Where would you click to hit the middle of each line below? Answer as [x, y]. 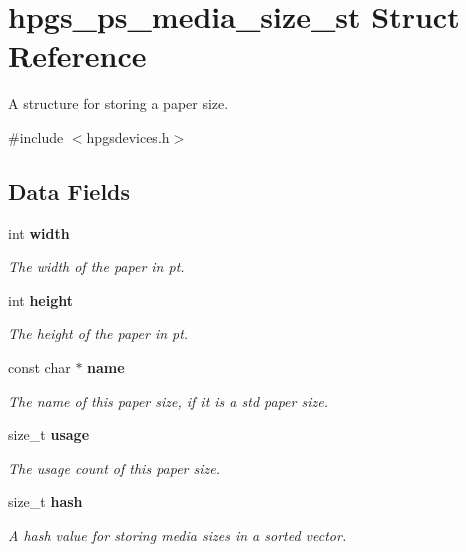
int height [41, 299]
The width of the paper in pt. [96, 266]
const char [39, 367]
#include [36, 136]
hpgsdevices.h [128, 136]
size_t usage [49, 434]
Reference [77, 55]
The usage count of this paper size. [114, 467]
